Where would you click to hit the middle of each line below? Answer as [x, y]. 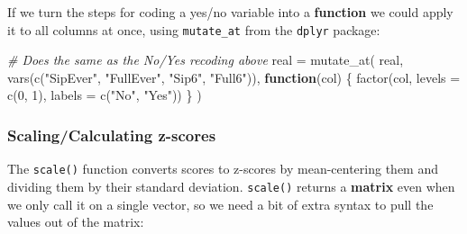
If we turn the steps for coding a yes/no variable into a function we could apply [230, 12]
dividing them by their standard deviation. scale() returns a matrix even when [231, 186]
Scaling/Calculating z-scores [112, 135]
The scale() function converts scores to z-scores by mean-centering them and [223, 169]
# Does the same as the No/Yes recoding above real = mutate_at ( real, [206, 60]
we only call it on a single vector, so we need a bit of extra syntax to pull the [220, 204]
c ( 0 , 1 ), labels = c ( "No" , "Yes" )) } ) [105, 95]
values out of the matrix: [76, 222]
